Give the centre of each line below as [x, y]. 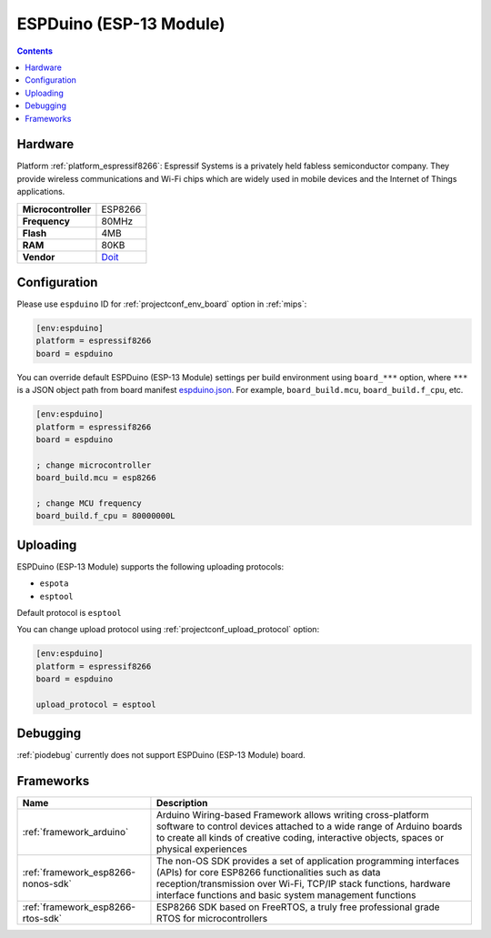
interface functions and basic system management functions [286, 895]
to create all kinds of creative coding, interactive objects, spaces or [300, 838]
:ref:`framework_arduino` [75, 832]
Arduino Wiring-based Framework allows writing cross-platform [292, 815]
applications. [41, 192]
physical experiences [201, 849]
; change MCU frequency [89, 503]
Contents [35, 51]
